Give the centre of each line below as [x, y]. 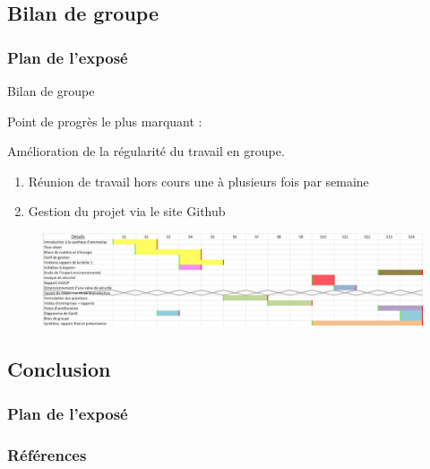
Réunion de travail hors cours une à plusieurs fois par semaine [198, 181]
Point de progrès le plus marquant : [105, 121]
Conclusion [59, 369]
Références [47, 454]
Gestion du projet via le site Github [127, 211]
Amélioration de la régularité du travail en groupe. [146, 151]
